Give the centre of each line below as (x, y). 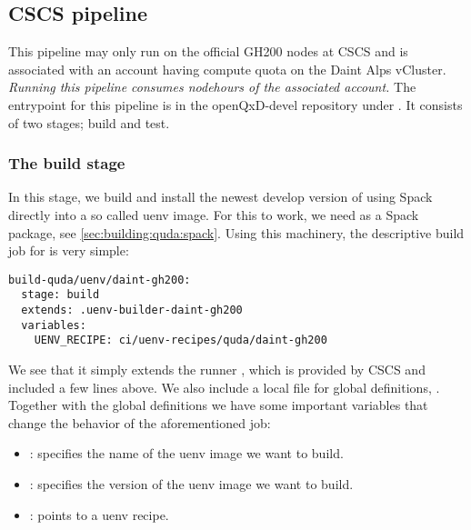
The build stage (67, 163)
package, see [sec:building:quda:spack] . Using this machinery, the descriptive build (236, 232)
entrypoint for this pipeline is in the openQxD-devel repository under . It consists (235, 104)
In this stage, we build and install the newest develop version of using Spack (220, 197)
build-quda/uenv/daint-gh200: (100, 280)
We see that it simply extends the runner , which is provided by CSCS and (217, 370)
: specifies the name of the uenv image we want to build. (186, 453)
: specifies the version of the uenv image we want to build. (191, 484)
